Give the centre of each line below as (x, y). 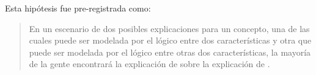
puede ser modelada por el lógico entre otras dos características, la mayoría (170, 52)
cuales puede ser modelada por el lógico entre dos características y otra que (170, 40)
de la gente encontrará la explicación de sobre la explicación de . (149, 64)
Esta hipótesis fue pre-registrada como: (78, 8)
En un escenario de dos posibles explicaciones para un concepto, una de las (169, 28)
